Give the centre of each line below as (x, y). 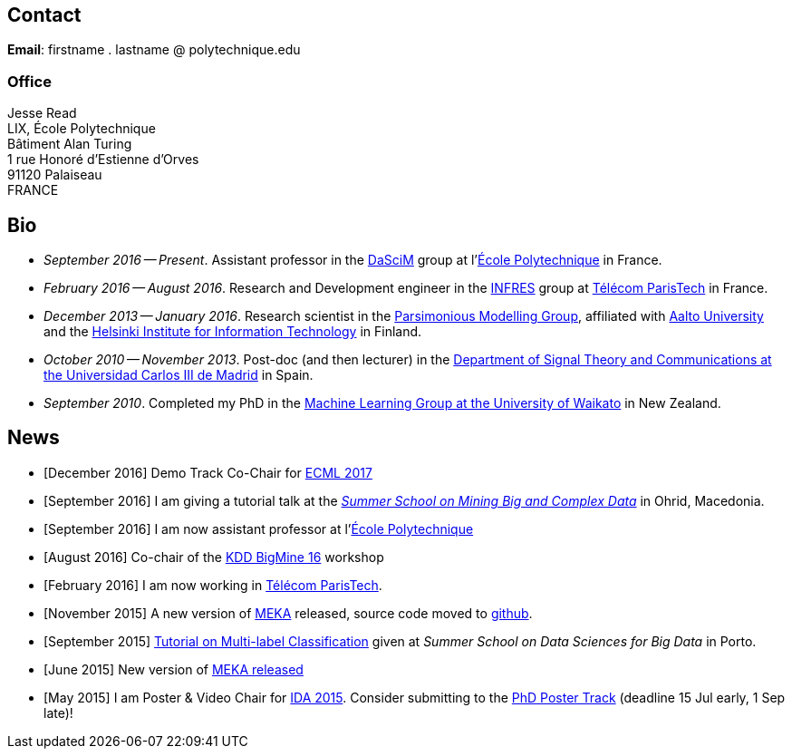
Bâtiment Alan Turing (70, 144)
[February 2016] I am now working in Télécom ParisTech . (213, 585)
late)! (58, 712)
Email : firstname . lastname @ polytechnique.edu (154, 50)
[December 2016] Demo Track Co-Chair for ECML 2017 (208, 472)
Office (29, 81)
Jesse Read (42, 113)
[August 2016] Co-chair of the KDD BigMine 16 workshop (214, 557)
